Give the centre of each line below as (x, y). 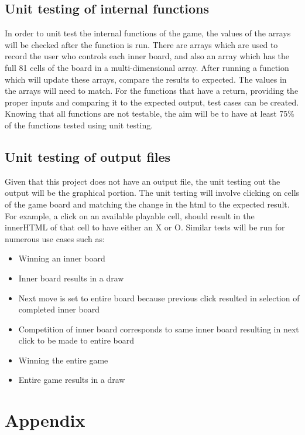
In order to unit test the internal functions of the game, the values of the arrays (148, 33)
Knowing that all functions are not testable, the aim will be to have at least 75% (150, 113)
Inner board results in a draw (71, 278)
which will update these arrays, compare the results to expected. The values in (146, 79)
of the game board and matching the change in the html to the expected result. (147, 204)
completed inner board (59, 309)
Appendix (45, 420)
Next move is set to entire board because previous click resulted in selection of (159, 298)
